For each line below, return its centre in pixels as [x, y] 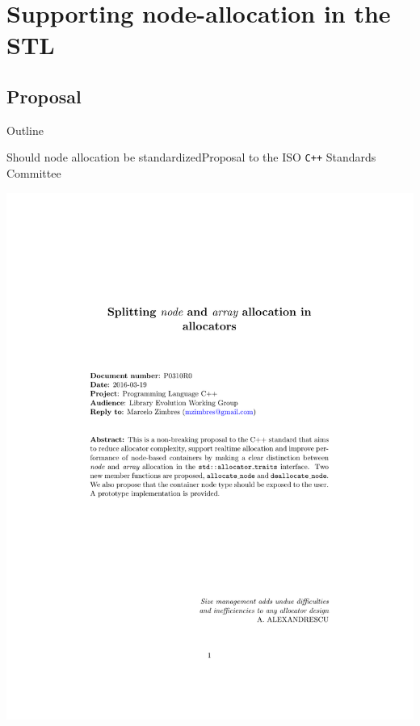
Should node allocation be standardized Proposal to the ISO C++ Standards [191, 157]
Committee [34, 173]
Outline [25, 130]
